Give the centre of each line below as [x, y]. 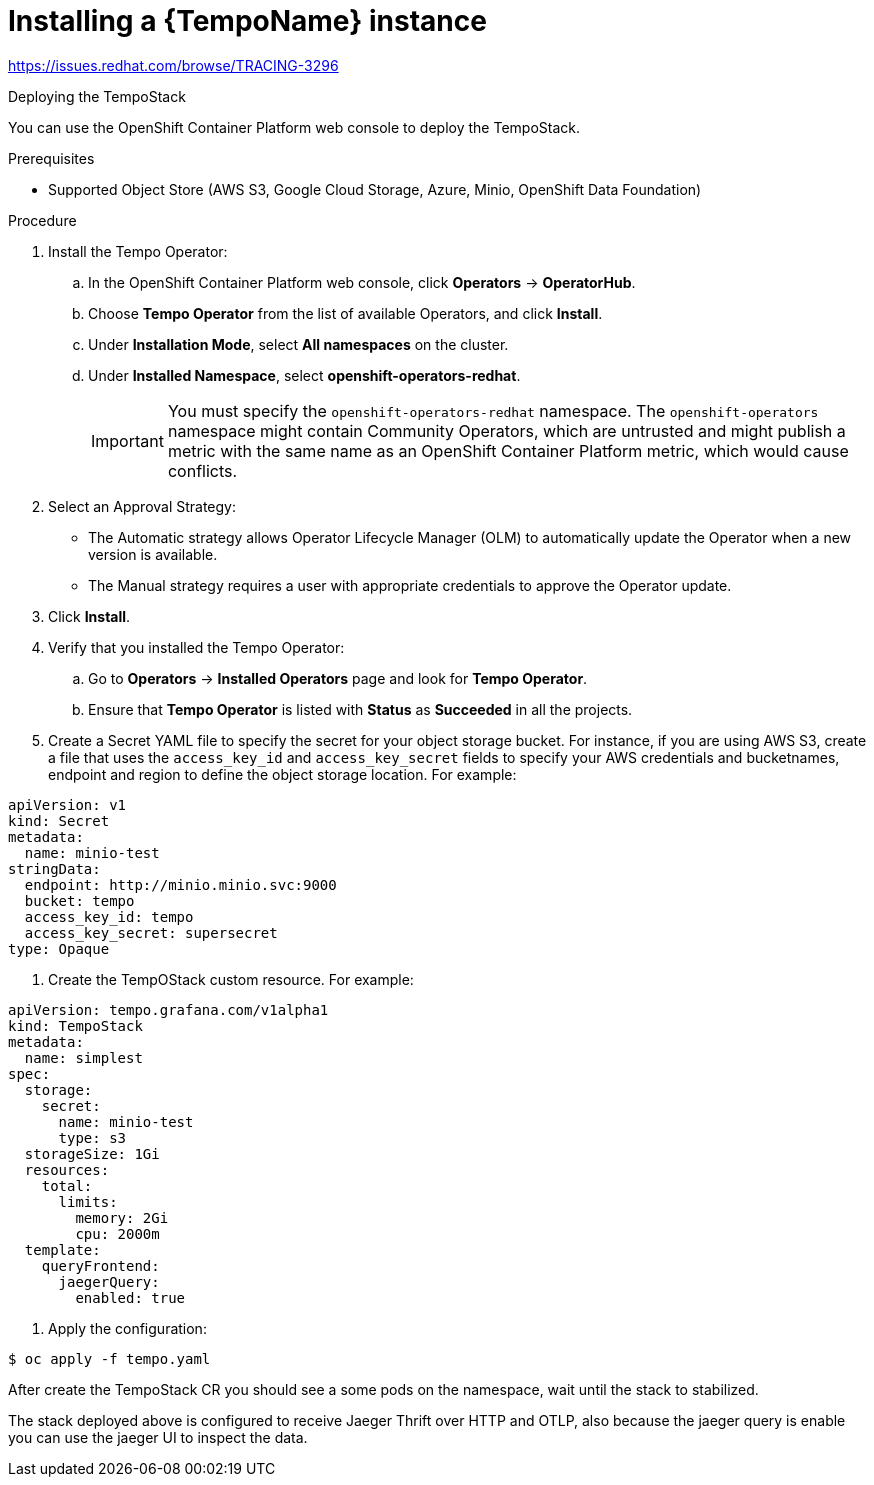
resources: [67, 1169]
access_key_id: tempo [109, 916]
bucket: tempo [79, 900]
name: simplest [83, 1057]
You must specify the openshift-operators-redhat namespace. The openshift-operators [493, 410]
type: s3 [92, 1137]
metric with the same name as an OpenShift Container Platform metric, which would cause [508, 450]
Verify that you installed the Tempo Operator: [196, 647]
